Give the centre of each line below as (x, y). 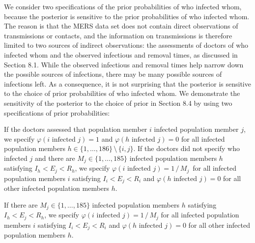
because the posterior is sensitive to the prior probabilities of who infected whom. (127, 16)
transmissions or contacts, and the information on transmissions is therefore (118, 35)
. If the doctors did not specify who (186, 148)
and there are (55, 158)
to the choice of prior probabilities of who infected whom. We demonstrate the (122, 93)
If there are (21, 204)
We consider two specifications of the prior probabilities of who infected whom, (123, 6)
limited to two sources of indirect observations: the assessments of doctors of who (126, 45)
